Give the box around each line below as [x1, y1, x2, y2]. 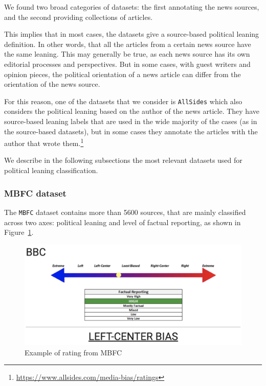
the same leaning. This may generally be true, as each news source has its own [4, 49, 250, 59]
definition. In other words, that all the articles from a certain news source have [4, 38, 251, 49]
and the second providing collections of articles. [4, 11, 153, 22]
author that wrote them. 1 [4, 136, 84, 148]
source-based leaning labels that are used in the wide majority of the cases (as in [4, 116, 257, 126]
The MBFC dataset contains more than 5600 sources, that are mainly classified [4, 206, 246, 217]
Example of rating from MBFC [25, 347, 122, 357]
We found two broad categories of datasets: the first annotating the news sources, [4, 2, 259, 12]
